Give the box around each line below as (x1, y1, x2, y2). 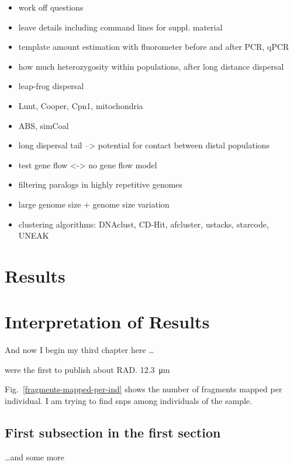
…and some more (5, 450, 65, 463)
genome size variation (92, 198, 170, 210)
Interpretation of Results (5, 310, 210, 334)
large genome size (18, 198, 81, 210)
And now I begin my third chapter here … (5, 344, 154, 356)
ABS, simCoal (18, 119, 69, 131)
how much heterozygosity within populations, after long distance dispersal (18, 60, 284, 72)
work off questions (18, 1, 84, 13)
